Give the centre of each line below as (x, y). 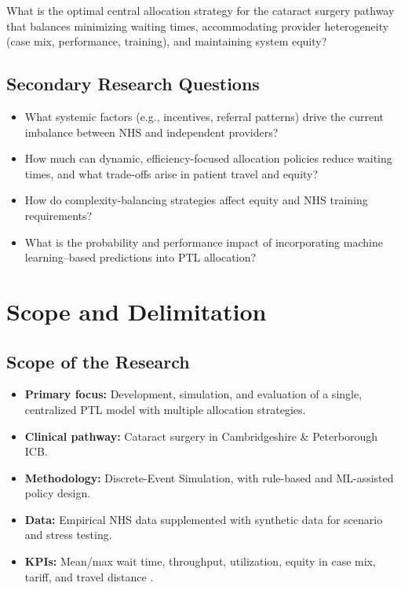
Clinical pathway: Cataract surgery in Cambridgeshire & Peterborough (201, 436)
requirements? (58, 215)
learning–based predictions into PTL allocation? (140, 257)
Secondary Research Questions (133, 84)
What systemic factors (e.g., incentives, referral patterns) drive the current (204, 116)
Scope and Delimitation (137, 311)
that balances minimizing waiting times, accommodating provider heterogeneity (198, 26)
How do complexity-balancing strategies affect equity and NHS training (196, 200)
